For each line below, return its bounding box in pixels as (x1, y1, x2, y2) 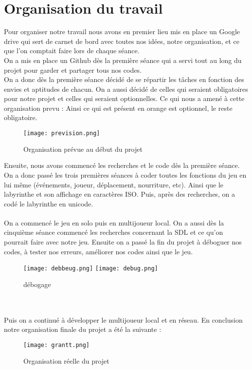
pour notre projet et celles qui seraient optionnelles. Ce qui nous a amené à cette (4, 93, 245, 103)
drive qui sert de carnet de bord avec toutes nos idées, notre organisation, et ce (4, 36, 239, 46)
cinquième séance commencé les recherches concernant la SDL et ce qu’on (4, 227, 223, 237)
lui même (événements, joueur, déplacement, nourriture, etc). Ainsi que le (4, 179, 224, 189)
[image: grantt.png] (23, 341, 90, 348)
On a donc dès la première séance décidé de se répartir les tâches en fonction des (4, 74, 244, 84)
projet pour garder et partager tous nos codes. (4, 64, 142, 75)
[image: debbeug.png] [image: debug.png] (23, 265, 158, 272)
